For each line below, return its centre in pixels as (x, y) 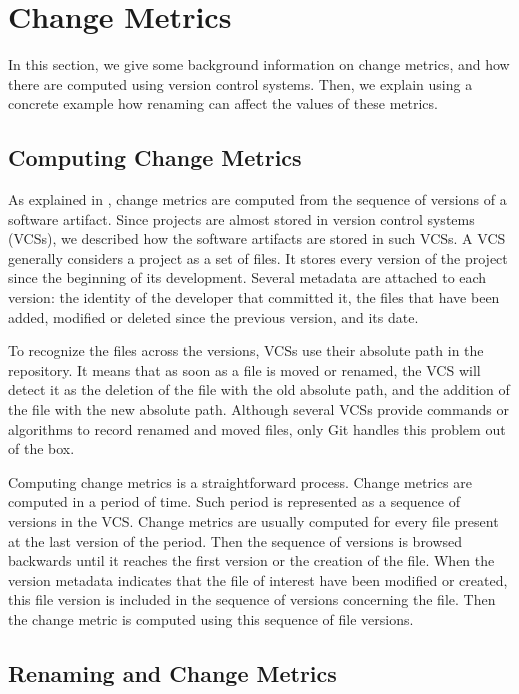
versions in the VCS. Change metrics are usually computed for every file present (253, 521)
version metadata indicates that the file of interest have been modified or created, (258, 579)
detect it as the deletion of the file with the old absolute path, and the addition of (259, 389)
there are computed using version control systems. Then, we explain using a (240, 83)
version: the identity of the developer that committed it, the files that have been (254, 297)
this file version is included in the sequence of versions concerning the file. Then (252, 599)
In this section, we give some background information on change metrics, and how (259, 64)
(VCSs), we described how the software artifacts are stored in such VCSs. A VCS (257, 238)
